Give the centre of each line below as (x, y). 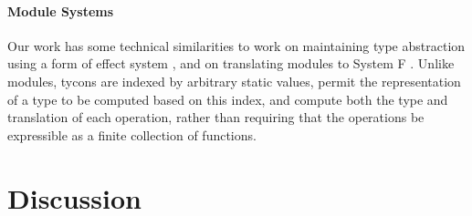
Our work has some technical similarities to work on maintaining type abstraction (236, 45)
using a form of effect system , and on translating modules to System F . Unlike (231, 63)
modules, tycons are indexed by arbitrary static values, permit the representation (234, 81)
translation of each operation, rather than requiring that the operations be (216, 117)
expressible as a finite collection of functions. (132, 134)
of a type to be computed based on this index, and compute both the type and (228, 99)
